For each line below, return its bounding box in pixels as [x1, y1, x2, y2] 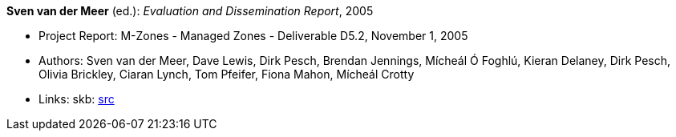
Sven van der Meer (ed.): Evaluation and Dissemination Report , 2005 [6, 4, 374, 18]
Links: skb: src [38, 92, 115, 106]
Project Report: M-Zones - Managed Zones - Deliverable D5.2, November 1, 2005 [38, 29, 468, 42]
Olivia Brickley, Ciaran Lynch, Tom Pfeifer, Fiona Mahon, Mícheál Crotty [38, 67, 415, 81]
